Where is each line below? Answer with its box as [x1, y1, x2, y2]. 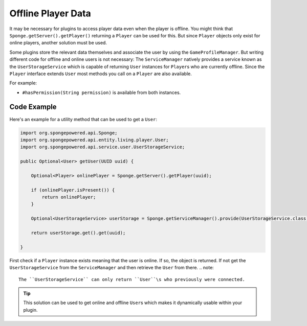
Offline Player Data [9, 8, 92, 19]
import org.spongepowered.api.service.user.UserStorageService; [20, 144, 185, 150]
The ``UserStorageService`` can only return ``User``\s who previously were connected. [18, 276, 246, 282]
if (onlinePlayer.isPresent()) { [31, 187, 115, 193]
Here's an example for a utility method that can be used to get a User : [9, 116, 157, 122]
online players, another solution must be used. [9, 40, 107, 46]
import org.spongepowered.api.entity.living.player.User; [20, 137, 169, 143]
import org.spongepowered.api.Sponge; [20, 130, 118, 135]
